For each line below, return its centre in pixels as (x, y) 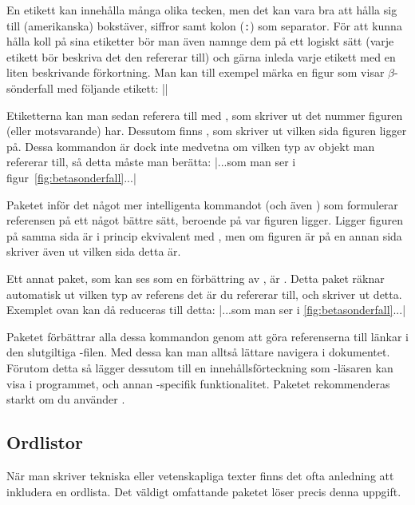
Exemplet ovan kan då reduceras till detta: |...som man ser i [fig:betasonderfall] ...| (206, 310)
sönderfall (30, 88)
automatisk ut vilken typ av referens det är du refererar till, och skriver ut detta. (204, 294)
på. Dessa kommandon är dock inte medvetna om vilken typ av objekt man (191, 146)
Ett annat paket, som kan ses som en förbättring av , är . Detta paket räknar (196, 278)
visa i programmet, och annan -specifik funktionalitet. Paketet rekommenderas (198, 383)
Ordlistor (45, 442)
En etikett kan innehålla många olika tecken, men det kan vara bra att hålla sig (202, 10)
